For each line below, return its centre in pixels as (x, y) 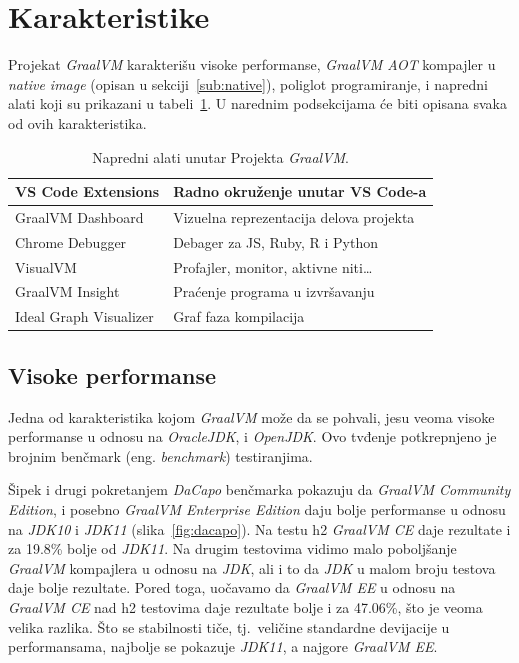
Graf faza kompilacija (239, 316)
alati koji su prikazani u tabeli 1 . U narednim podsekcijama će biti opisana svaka (257, 103)
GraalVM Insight (67, 291)
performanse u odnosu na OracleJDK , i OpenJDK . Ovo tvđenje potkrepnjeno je (252, 436)
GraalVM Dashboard (79, 216)
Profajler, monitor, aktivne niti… (273, 266)
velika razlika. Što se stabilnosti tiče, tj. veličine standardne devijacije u (229, 626)
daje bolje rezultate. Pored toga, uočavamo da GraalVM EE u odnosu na (232, 587)
